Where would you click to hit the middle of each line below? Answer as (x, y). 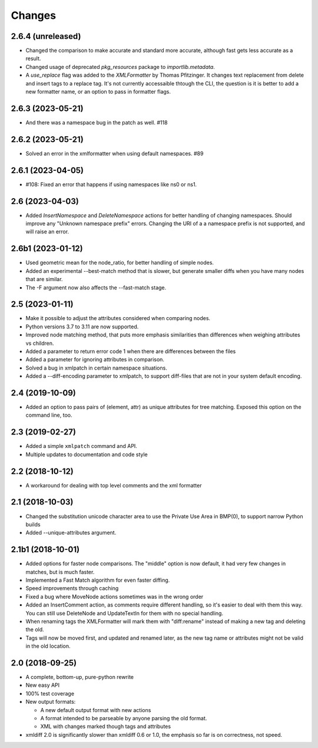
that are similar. (44, 279)
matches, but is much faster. (60, 572)
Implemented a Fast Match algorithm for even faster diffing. (98, 580)
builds (33, 524)
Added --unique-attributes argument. (71, 533)
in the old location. (48, 646)
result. (33, 58)
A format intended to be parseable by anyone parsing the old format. (124, 718)
